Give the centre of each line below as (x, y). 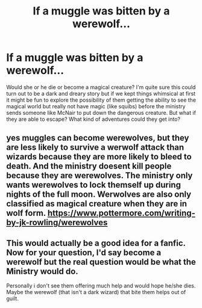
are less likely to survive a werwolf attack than (95, 148)
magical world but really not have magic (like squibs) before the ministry (96, 106)
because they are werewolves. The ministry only (99, 176)
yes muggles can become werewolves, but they (98, 138)
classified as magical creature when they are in (97, 204)
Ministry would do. (42, 271)
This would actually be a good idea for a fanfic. (96, 243)
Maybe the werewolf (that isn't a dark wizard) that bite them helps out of (96, 292)
